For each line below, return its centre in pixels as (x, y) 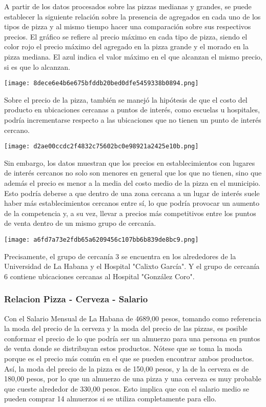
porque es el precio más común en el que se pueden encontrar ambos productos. (129, 358)
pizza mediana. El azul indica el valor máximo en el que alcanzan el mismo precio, (133, 56)
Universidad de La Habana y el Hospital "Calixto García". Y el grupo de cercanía (132, 266)
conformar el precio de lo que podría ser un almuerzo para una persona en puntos (132, 338)
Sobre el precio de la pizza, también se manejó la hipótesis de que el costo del (126, 99)
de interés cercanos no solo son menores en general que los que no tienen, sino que (133, 173)
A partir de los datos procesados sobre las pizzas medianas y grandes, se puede (128, 6)
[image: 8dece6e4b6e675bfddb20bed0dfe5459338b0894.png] (101, 83)
